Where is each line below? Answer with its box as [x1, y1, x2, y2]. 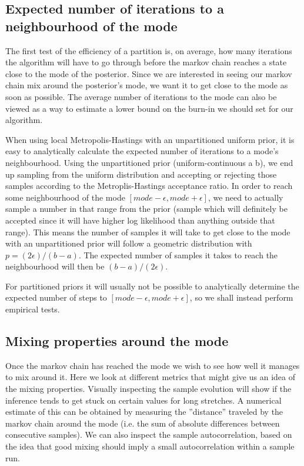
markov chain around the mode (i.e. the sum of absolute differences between [5, 417, 280, 429]
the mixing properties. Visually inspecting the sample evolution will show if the [5, 382, 292, 395]
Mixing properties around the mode [5, 332, 229, 350]
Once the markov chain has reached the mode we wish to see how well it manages [5, 359, 300, 371]
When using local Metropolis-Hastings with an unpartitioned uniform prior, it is [5, 133, 295, 145]
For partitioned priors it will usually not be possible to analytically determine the [5, 279, 299, 292]
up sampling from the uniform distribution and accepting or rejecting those [5, 168, 277, 180]
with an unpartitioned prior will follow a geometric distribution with [5, 237, 252, 249]
